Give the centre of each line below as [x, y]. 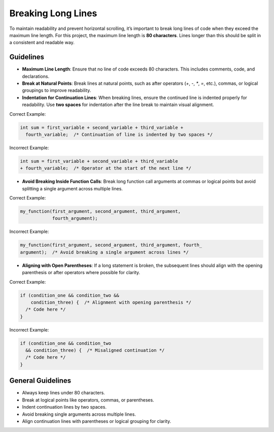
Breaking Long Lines [53, 13]
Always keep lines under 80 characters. [63, 393]
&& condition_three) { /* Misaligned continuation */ [95, 351]
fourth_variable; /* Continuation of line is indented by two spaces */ [119, 134]
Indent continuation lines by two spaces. [64, 407]
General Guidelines [40, 381]
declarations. [36, 76]
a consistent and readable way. [42, 43]
